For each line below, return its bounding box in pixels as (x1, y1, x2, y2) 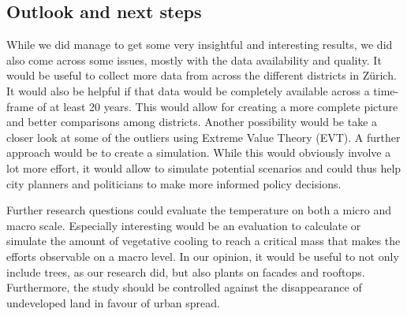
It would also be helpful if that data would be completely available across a (6, 82, 370, 99)
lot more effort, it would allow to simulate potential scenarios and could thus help (6, 159, 401, 176)
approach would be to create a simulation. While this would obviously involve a (6, 144, 391, 161)
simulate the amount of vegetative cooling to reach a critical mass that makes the (6, 232, 401, 249)
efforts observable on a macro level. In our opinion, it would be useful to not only (6, 247, 399, 264)
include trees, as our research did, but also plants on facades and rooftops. (6, 263, 365, 280)
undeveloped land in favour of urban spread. (6, 294, 220, 310)
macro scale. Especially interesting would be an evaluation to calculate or (6, 217, 361, 233)
